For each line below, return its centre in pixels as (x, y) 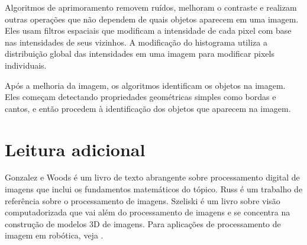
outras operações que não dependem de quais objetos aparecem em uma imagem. (152, 19)
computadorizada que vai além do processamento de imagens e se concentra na (148, 212)
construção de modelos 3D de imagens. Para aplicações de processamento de (143, 223)
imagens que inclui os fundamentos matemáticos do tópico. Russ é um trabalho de (154, 189)
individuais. (26, 65)
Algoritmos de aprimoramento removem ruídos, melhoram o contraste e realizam (151, 7)
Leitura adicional (75, 149)
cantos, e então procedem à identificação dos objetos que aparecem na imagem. (148, 108)
